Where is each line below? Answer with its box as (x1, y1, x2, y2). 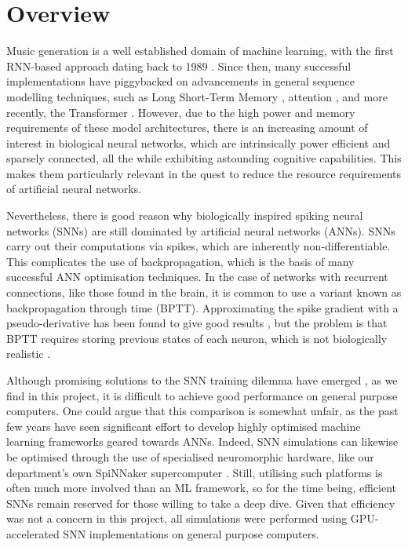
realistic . (6, 345, 51, 362)
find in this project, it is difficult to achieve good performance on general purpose (6, 387, 398, 403)
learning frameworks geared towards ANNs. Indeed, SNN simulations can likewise (6, 433, 399, 450)
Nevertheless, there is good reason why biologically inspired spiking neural (6, 207, 363, 224)
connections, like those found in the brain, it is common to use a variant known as (6, 284, 402, 301)
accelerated (6, 525, 60, 542)
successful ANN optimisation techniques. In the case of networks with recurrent (6, 268, 388, 285)
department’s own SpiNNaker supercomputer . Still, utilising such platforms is (6, 464, 383, 480)
